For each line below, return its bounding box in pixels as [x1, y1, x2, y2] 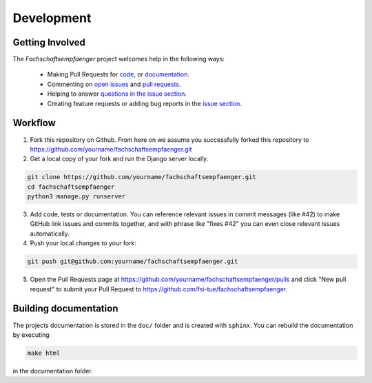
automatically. [30, 229, 70, 238]
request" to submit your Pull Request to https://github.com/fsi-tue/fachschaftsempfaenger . [30, 284, 288, 293]
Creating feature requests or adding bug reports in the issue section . [47, 99, 242, 107]
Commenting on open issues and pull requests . [47, 80, 181, 88]
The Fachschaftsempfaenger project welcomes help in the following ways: [12, 55, 225, 63]
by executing [12, 331, 50, 339]
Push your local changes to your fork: [30, 239, 137, 247]
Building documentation [12, 303, 118, 315]
